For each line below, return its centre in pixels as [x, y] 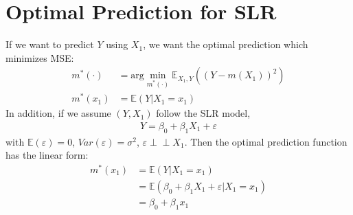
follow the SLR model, [203, 113]
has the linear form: [47, 155]
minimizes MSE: [40, 57]
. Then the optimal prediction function [266, 141]
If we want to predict [50, 44]
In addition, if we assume [58, 113]
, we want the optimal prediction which [226, 44]
